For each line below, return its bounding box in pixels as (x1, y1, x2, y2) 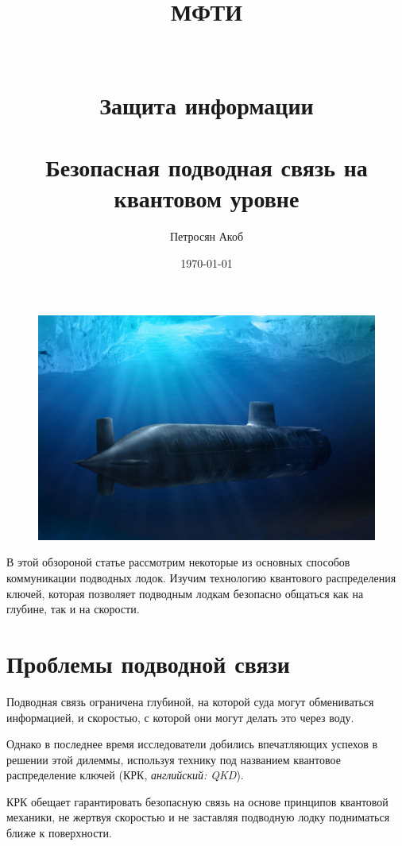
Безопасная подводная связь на (45, 151, 368, 183)
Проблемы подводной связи (6, 647, 290, 679)
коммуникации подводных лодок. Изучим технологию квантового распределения (6, 570, 396, 586)
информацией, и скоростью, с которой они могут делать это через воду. (6, 709, 354, 725)
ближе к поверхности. (6, 825, 112, 841)
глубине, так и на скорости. (6, 601, 140, 617)
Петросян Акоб (169, 228, 244, 245)
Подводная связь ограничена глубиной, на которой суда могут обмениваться (6, 693, 374, 709)
